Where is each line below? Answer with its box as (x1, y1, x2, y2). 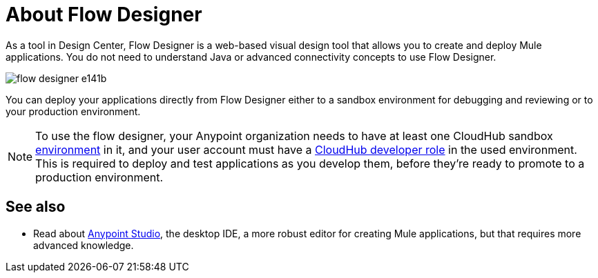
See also (6, 198, 66, 216)
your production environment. (6, 105, 141, 117)
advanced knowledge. (33, 239, 134, 251)
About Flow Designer (6, 3, 202, 26)
